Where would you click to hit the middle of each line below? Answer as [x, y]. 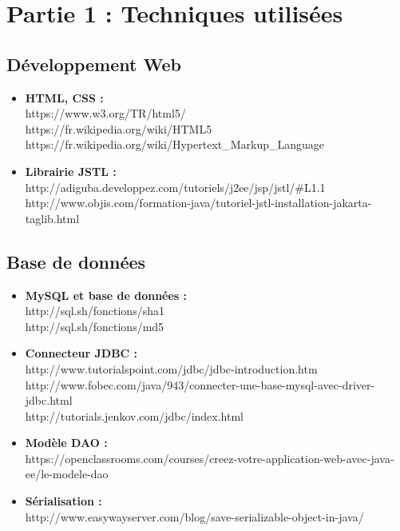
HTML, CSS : [64, 97]
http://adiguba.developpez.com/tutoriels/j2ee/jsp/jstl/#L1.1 [175, 187]
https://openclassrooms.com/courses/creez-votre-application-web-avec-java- [210, 458]
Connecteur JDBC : [81, 353]
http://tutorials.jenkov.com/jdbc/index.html [134, 415]
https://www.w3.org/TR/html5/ [105, 113]
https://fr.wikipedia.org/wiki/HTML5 [119, 128]
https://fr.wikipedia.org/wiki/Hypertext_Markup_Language [175, 144]
